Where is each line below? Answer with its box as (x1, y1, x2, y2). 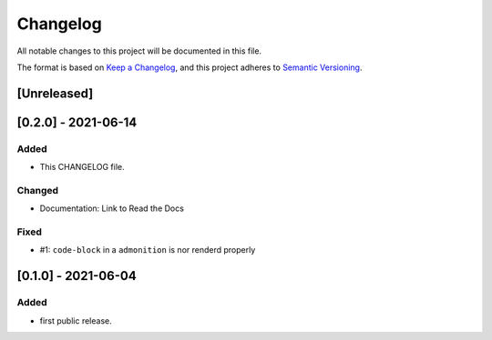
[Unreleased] (16, 85, 94, 101)
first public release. (39, 315, 113, 326)
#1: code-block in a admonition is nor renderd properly (39, 245, 256, 255)
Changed (16, 184, 59, 196)
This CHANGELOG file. (39, 162, 125, 173)
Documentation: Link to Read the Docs (39, 203, 184, 214)
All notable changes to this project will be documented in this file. (16, 45, 262, 56)
